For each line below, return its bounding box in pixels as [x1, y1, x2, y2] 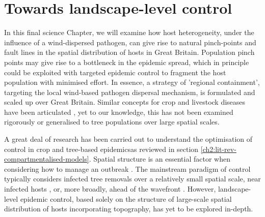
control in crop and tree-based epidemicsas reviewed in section [4, 143, 199, 154]
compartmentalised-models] [4, 153, 89, 164]
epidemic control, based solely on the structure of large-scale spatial [20, 193, 232, 204]
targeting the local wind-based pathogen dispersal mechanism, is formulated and [4, 86, 255, 97]
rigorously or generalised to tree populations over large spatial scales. [4, 116, 220, 127]
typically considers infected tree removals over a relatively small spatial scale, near [4, 173, 261, 184]
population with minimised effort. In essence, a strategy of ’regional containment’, [4, 77, 260, 87]
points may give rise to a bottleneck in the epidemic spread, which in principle [4, 56, 249, 67]
